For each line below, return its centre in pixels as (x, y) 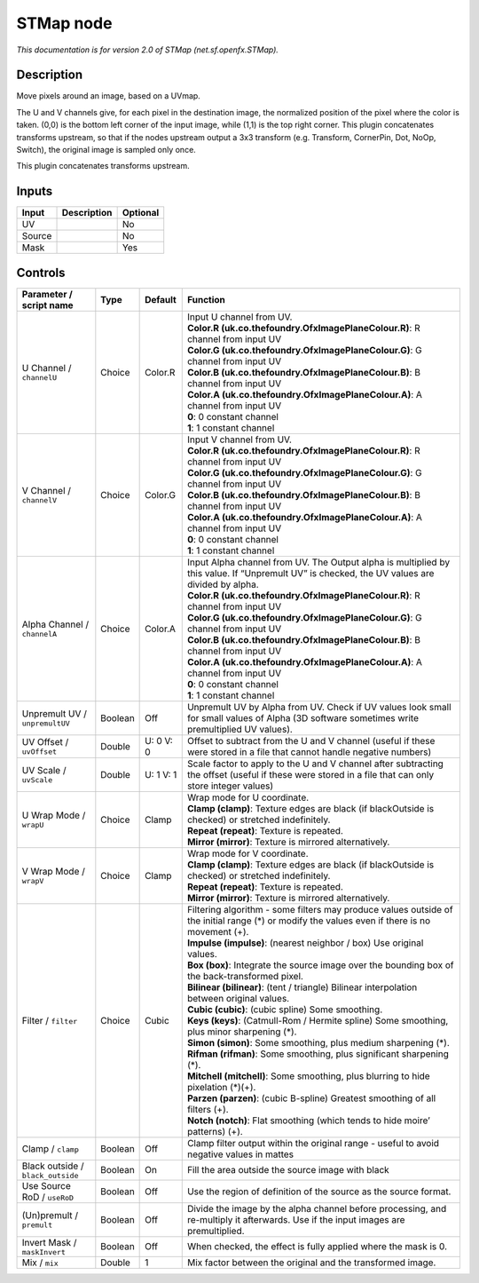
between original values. (238, 998)
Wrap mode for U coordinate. (248, 797)
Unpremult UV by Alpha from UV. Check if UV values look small (319, 707)
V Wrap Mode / (54, 872)
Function (206, 299)
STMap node (64, 23)
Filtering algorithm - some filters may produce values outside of (320, 909)
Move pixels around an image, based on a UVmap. (109, 96)
